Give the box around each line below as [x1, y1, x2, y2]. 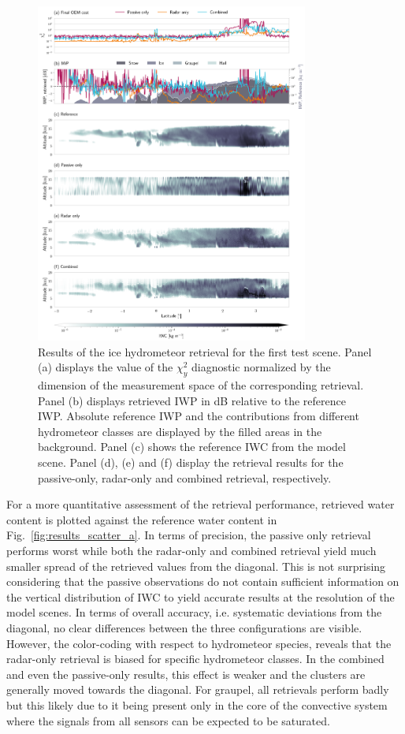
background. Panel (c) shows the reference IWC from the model [38, 438, 346, 455]
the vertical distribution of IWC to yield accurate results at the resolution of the [6, 588, 395, 605]
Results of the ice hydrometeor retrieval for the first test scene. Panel [38, 343, 372, 360]
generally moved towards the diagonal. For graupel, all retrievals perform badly [6, 681, 389, 698]
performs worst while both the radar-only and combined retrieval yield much [6, 542, 377, 558]
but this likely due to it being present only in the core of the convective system [6, 696, 388, 713]
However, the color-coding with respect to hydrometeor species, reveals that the [6, 635, 392, 651]
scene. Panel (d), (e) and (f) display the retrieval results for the [38, 454, 344, 471]
